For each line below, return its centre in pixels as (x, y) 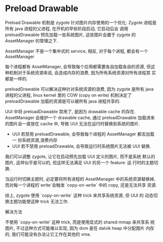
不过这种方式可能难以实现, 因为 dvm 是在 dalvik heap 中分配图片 (80, 228)
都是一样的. (17, 79)
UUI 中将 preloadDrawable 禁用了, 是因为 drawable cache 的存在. (70, 111)
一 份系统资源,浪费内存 (35, 140)
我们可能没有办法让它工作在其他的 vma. (51, 234)
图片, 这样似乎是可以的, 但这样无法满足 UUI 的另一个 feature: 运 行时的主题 (80, 162)
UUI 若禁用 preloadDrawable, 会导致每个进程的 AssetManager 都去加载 (83, 134)
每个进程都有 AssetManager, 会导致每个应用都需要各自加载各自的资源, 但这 (80, 67)
